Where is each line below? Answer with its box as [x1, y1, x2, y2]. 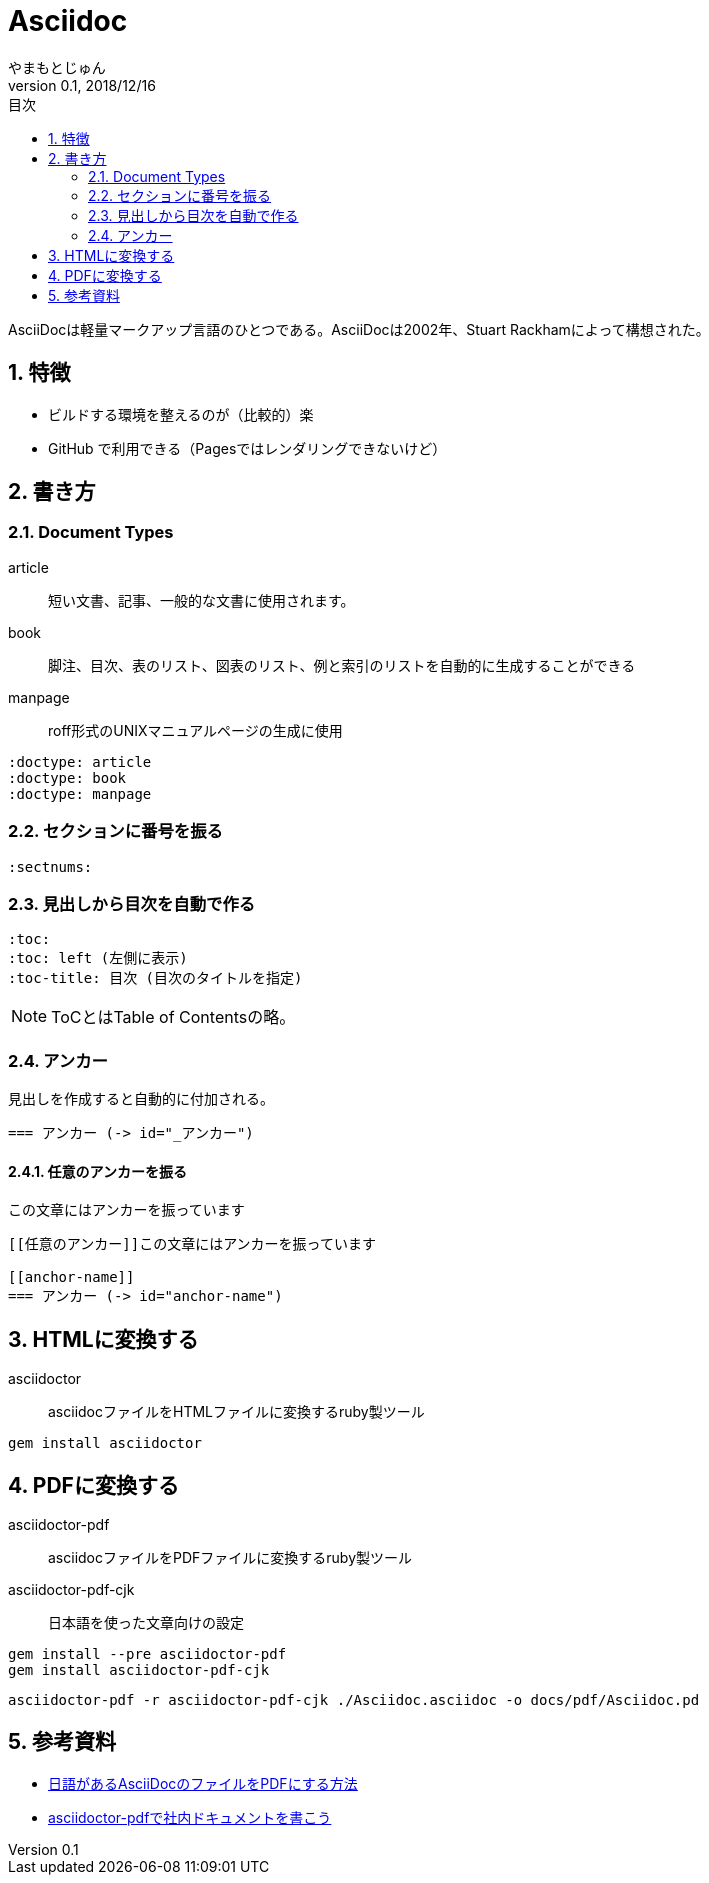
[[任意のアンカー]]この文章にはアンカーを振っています [8, 1236, 376, 1253]
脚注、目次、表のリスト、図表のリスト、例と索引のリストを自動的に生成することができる [48, 656, 636, 674]
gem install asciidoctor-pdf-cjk [8, 1661, 270, 1678]
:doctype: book [8, 769, 127, 786]
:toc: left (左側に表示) [8, 950, 188, 967]
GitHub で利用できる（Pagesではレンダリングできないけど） [48, 439, 447, 457]
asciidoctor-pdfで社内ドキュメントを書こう [48, 1808, 332, 1826]
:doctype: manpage [8, 785, 152, 802]
